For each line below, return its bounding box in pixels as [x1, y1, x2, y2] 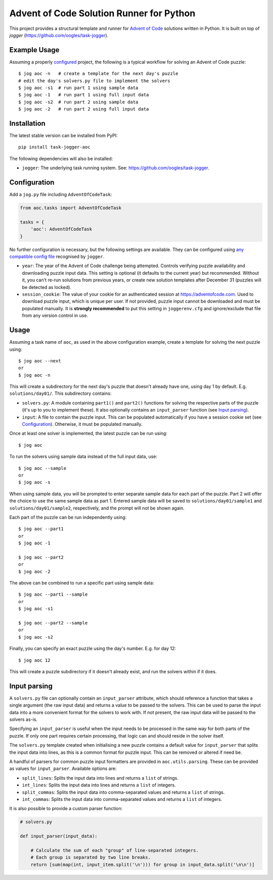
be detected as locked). [22, 284, 72, 290]
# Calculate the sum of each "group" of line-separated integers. [30, 847, 199, 853]
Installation [9, 119, 45, 128]
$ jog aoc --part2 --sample [18, 620, 88, 626]
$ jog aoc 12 [18, 657, 51, 663]
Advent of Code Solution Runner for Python [9, 8, 196, 19]
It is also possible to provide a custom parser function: [9, 805, 123, 812]
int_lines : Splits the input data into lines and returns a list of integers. [22, 782, 176, 788]
